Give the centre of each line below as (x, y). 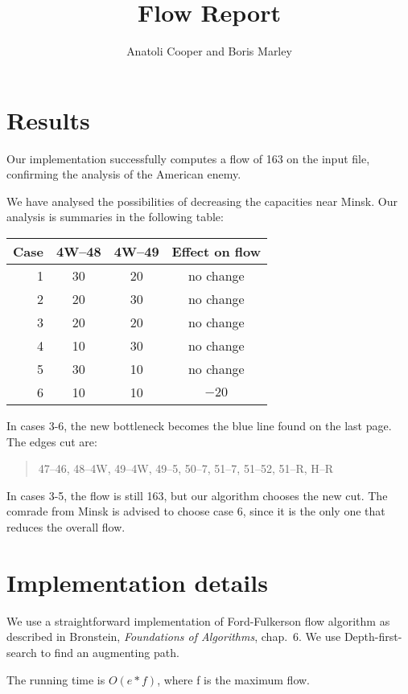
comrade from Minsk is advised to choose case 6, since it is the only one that (196, 511)
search (22, 652)
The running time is (56, 679)
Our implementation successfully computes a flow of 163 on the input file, (188, 158)
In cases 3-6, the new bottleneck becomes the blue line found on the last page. (199, 426)
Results (48, 119)
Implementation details (137, 582)
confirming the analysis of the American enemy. (124, 174)
